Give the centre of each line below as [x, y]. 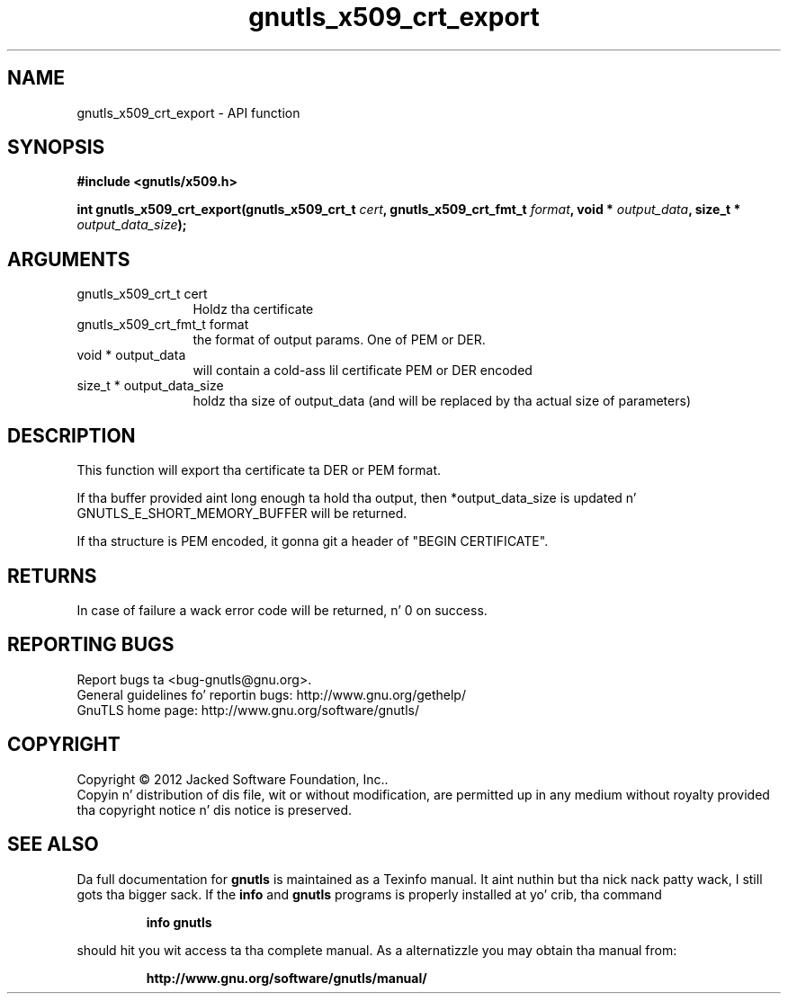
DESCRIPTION [72, 435]
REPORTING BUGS [91, 645]
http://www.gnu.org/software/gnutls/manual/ [287, 978]
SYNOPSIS [56, 147]
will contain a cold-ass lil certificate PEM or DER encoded [363, 371]
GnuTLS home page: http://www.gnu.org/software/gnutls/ [248, 710]
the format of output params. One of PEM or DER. [339, 340]
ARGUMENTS [69, 259]
